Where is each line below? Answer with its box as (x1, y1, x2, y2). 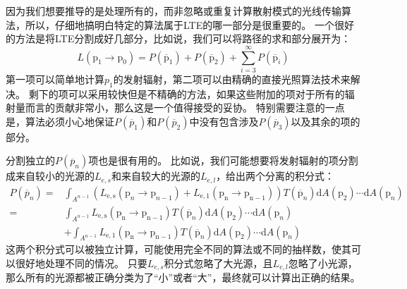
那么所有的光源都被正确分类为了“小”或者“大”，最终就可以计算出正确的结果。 (6, 270, 360, 285)
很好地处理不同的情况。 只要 (15, 256, 147, 271)
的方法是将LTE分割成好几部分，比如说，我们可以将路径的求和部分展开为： (6, 31, 351, 46)
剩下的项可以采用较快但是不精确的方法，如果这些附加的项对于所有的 (28, 86, 345, 101)
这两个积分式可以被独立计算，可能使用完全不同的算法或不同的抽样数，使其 (6, 242, 351, 257)
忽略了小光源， (288, 256, 358, 271)
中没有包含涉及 (189, 113, 259, 128)
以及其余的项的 (291, 113, 360, 128)
